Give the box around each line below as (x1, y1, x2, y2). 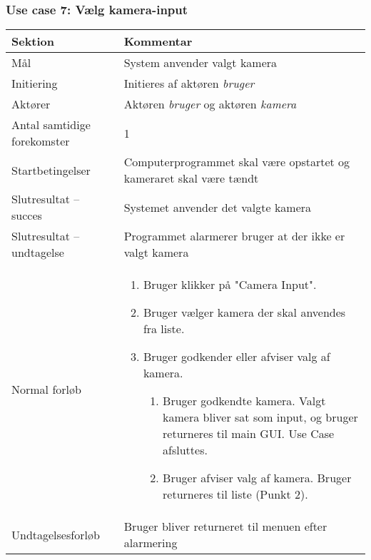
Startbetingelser (11, 161, 91, 178)
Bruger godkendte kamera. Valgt (163, 392, 326, 409)
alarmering (123, 534, 178, 551)
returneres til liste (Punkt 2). (163, 486, 308, 503)
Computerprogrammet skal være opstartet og (123, 153, 350, 170)
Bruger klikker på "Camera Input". (143, 276, 317, 293)
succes (11, 207, 42, 224)
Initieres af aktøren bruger (123, 75, 255, 92)
